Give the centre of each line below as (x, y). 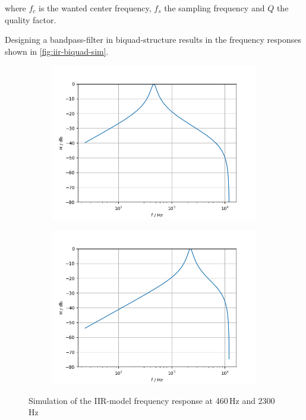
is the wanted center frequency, (95, 8)
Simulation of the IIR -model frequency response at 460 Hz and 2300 (152, 400)
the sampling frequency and (214, 8)
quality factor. (31, 19)
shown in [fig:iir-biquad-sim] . (57, 51)
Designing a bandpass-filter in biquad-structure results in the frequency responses (153, 40)
